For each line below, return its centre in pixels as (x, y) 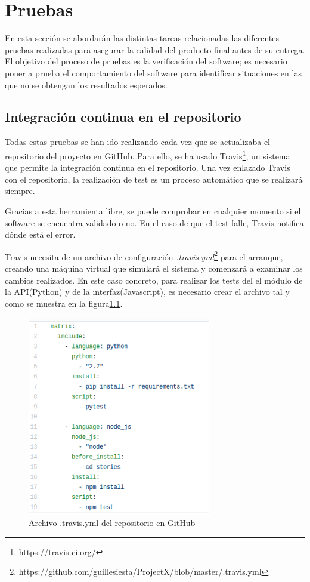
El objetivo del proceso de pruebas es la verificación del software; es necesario (146, 61)
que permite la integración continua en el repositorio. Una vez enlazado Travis (148, 167)
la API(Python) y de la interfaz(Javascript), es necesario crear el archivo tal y (147, 292)
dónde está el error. (40, 234)
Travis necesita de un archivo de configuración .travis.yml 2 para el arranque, (144, 255)
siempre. (20, 191)
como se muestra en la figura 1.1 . (64, 303)
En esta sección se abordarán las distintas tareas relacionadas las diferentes (142, 38)
